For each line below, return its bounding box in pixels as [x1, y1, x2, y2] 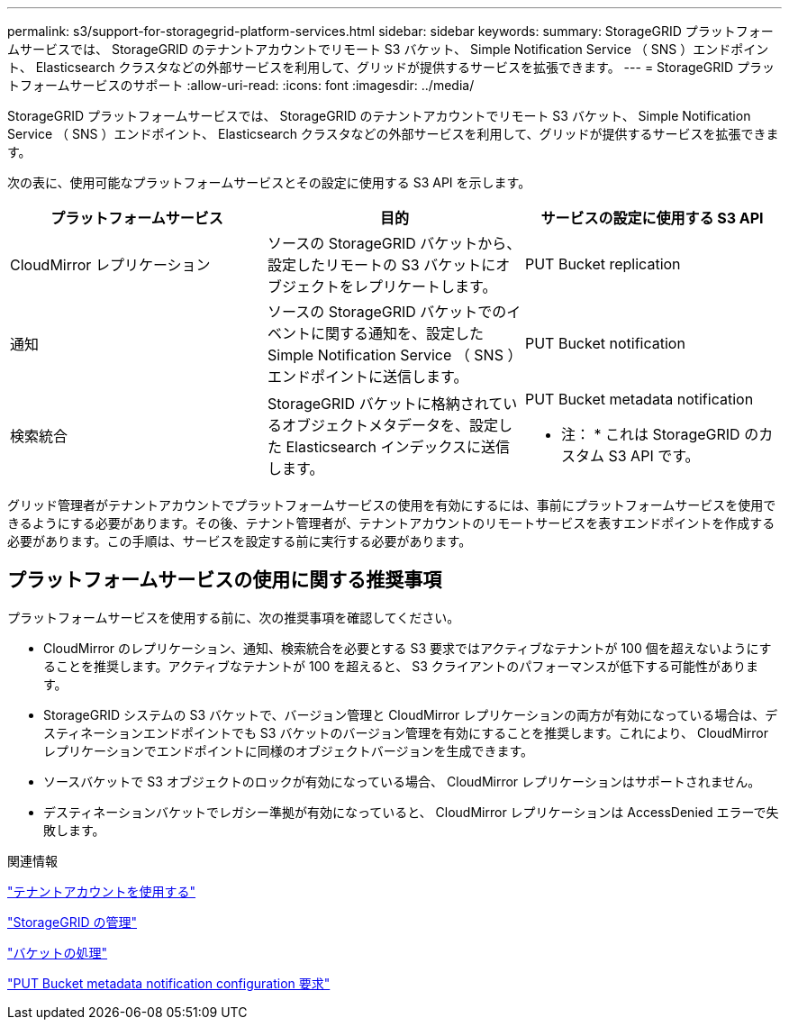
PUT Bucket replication [524, 255, 681, 273]
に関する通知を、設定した [310, 324, 484, 342]
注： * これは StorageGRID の [560, 425, 759, 443]
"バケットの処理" [7, 944, 108, 960]
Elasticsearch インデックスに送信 [286, 438, 510, 456]
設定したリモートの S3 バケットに [267, 256, 496, 274]
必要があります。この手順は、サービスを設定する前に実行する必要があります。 [7, 533, 472, 549]
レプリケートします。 [353, 277, 497, 295]
